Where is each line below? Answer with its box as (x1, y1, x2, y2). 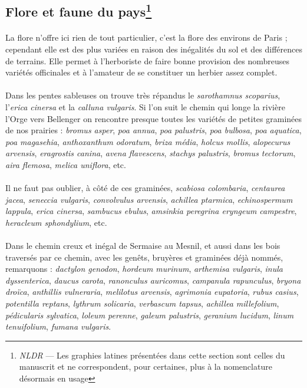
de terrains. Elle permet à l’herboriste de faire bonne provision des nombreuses (5, 54, 290, 67)
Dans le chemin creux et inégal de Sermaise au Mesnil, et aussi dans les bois (5, 239, 280, 252)
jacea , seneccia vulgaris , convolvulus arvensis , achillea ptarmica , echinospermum (5, 193, 293, 205)
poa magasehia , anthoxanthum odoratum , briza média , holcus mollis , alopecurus (5, 135, 291, 147)
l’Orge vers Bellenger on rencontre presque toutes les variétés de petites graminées (5, 112, 302, 124)
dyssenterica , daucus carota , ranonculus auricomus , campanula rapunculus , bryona (5, 274, 301, 286)
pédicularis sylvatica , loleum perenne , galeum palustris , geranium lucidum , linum (5, 308, 294, 321)
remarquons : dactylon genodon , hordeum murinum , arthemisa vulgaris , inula (5, 262, 283, 275)
